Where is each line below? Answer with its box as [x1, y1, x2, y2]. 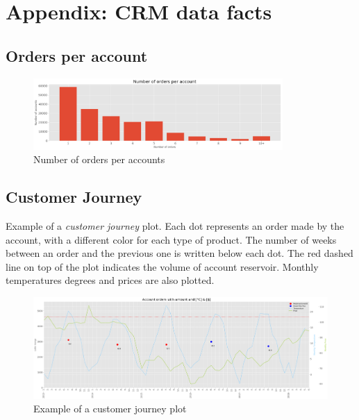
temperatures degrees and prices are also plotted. [6, 273, 215, 287]
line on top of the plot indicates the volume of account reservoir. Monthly [6, 259, 319, 274]
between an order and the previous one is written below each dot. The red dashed [6, 246, 353, 260]
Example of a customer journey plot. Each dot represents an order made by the [6, 219, 344, 233]
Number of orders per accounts [33, 152, 165, 167]
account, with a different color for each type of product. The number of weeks [6, 232, 337, 246]
